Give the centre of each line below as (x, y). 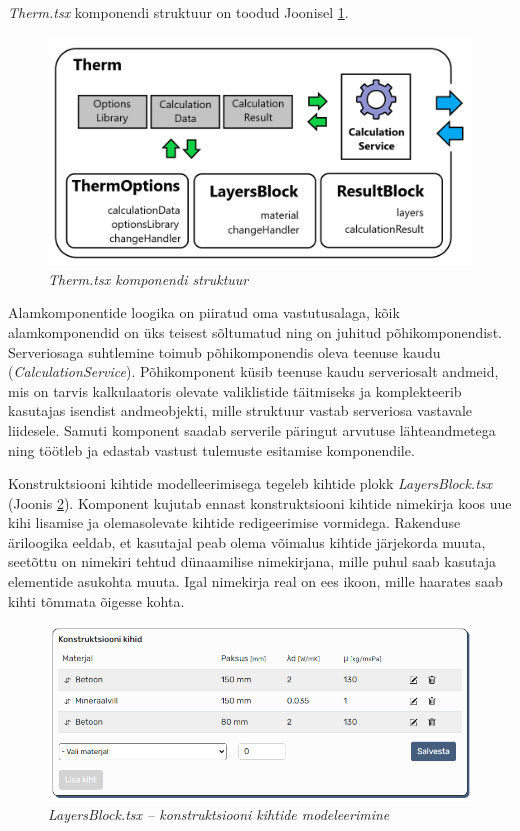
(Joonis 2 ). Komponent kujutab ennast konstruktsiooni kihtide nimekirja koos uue (260, 502)
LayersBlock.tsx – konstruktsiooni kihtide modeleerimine (219, 814)
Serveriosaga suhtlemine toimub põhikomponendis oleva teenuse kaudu (224, 351)
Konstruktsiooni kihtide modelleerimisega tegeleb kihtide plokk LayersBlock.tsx (250, 483)
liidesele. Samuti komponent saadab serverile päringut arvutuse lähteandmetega (252, 429)
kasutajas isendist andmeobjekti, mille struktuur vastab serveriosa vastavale (240, 410)
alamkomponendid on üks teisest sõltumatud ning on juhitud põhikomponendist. (255, 331)
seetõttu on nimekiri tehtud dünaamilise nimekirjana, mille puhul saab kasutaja (252, 561)
